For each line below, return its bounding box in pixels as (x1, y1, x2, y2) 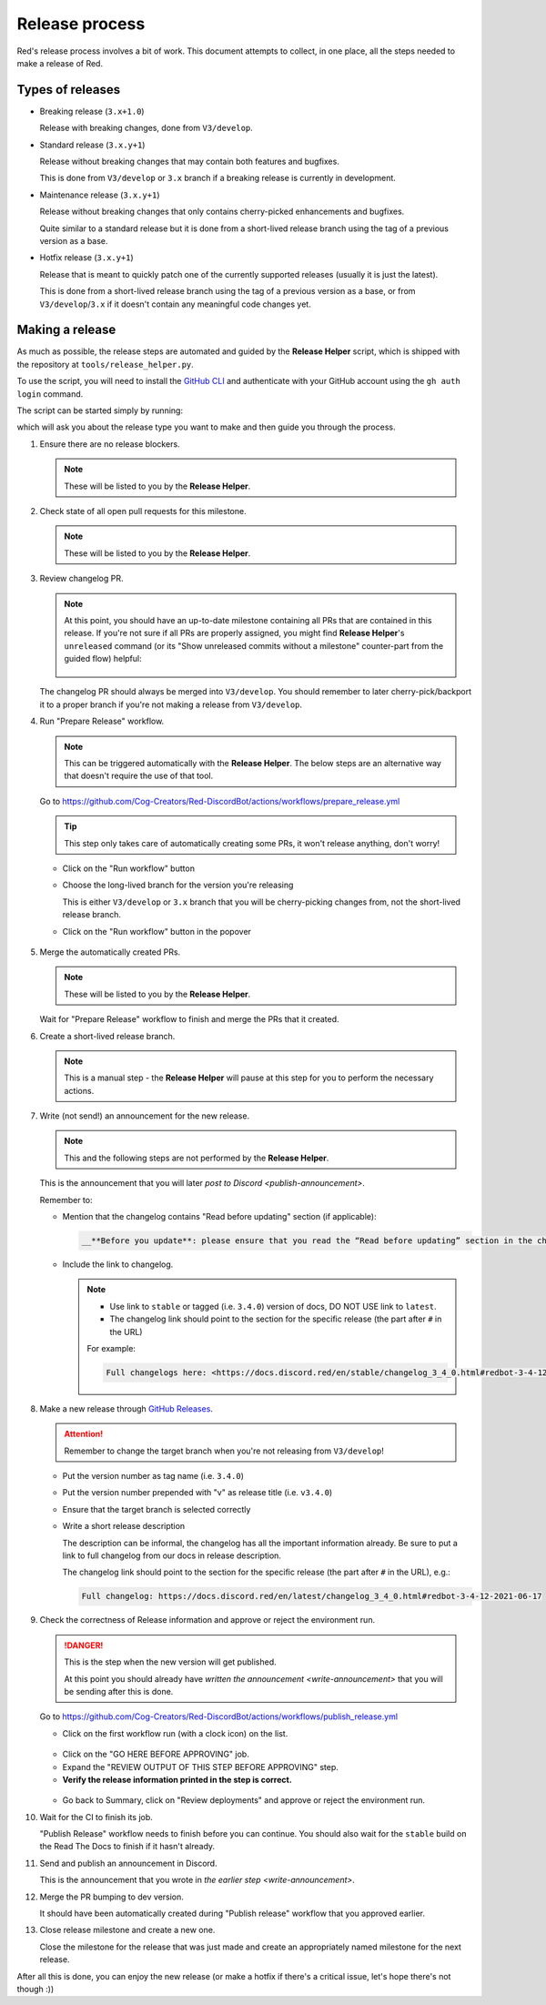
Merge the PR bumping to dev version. (39, 1891, 184, 1902)
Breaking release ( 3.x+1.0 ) (39, 106, 145, 116)
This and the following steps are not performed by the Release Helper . (64, 1152, 329, 1163)
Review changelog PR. (39, 573, 124, 584)
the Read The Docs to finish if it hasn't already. (39, 1841, 216, 1852)
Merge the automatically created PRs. (39, 947, 181, 957)
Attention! (64, 1429, 104, 1440)
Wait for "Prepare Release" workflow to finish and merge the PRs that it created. (39, 1014, 339, 1025)
